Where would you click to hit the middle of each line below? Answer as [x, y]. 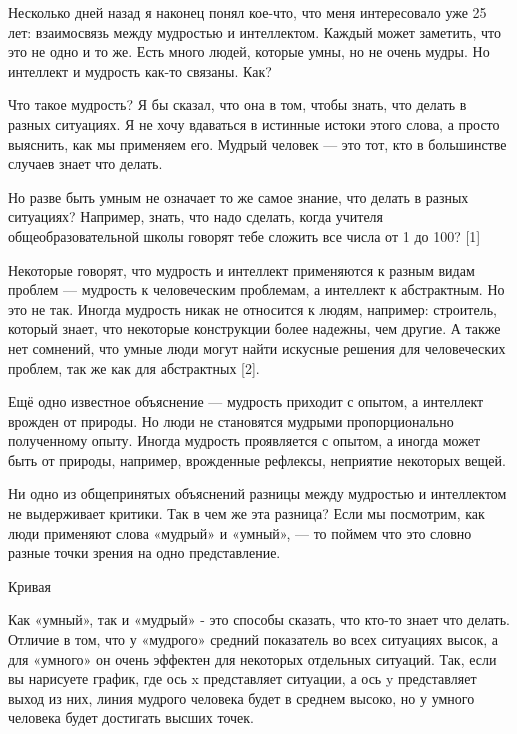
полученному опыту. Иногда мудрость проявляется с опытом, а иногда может [244, 440]
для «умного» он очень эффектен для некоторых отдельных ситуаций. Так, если [252, 658]
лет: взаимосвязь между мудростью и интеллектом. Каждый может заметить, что [254, 31]
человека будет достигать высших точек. [131, 717]
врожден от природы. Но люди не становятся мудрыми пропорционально [231, 420]
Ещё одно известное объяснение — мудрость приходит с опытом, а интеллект [246, 401]
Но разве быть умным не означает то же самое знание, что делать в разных [238, 196]
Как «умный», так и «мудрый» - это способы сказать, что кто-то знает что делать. [259, 619]
